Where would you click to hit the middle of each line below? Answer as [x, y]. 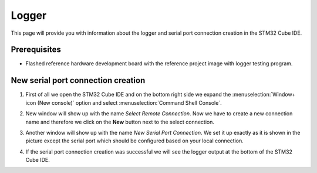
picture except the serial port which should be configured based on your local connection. [134, 141]
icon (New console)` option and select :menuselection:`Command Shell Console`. [124, 102]
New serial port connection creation [78, 80]
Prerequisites [36, 50]
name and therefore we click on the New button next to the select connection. [120, 122]
